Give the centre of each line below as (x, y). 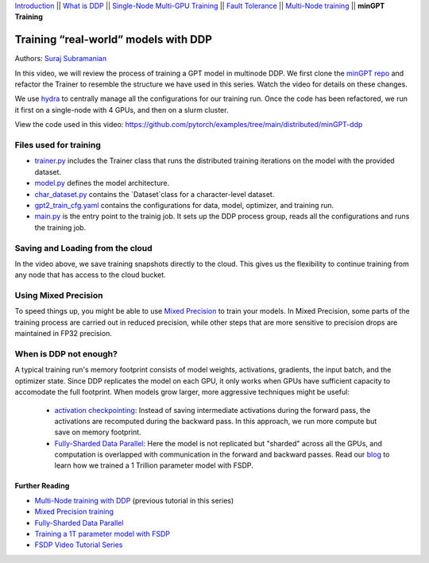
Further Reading (42, 486)
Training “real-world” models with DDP (113, 40)
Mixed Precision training (74, 511)
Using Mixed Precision (59, 295)
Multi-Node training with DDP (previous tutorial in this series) (134, 500)
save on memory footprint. (98, 432)
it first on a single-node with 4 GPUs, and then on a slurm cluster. (122, 110)
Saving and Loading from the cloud (83, 248)
